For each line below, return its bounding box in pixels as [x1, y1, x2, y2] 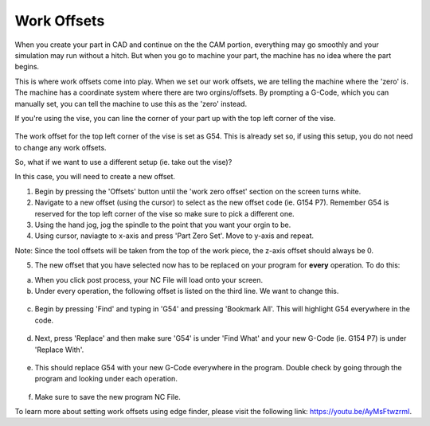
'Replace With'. [34, 345, 84, 354]
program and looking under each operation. [34, 374, 178, 384]
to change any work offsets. [14, 143, 107, 152]
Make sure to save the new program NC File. [34, 392, 181, 401]
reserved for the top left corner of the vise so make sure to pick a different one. [34, 209, 295, 218]
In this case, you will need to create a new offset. [14, 172, 175, 182]
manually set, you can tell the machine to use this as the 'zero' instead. [14, 99, 247, 108]
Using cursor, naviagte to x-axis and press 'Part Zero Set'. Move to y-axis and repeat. [34, 231, 315, 240]
